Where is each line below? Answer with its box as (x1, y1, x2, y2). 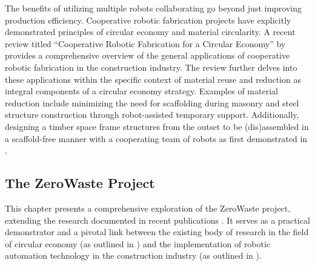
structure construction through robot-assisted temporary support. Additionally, (5, 108, 299, 121)
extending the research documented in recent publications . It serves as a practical (5, 213, 310, 226)
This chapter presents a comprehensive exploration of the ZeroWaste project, (5, 201, 291, 214)
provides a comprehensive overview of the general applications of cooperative (5, 49, 290, 62)
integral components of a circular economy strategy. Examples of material (5, 85, 278, 97)
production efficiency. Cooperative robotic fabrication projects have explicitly (5, 13, 291, 26)
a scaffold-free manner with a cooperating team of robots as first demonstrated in (5, 132, 308, 144)
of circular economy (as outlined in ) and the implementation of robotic (5, 237, 271, 250)
